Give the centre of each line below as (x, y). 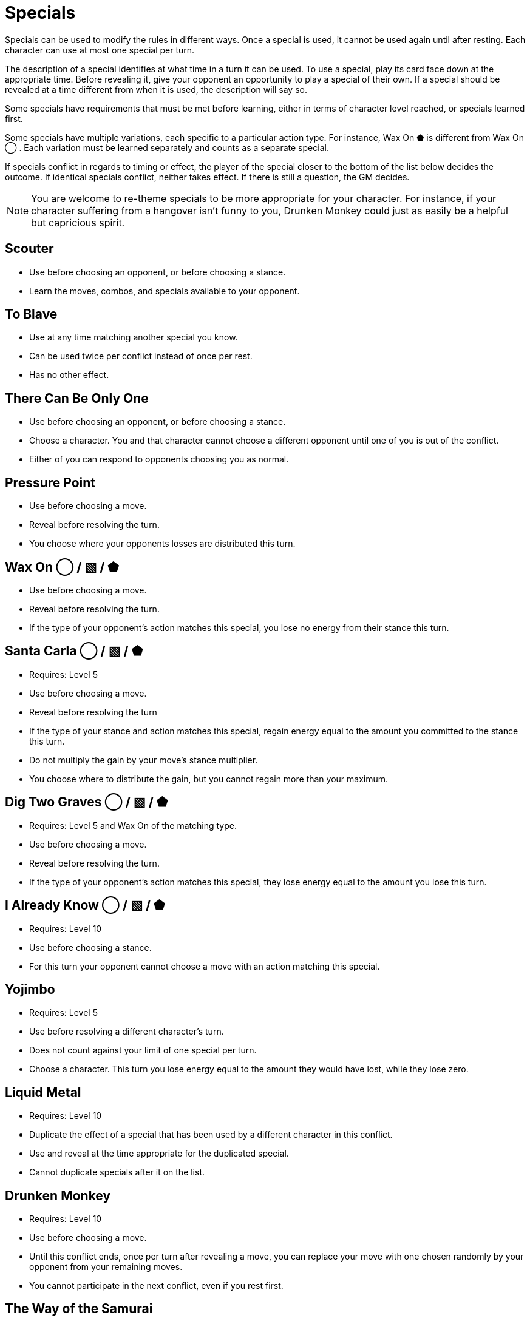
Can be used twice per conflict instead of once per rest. (141, 356)
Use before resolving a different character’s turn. (127, 1032)
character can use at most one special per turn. (100, 50)
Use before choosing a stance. (90, 947)
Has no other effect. (69, 375)
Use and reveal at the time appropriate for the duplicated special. (159, 1154)
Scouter (29, 249)
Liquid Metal (43, 1092)
